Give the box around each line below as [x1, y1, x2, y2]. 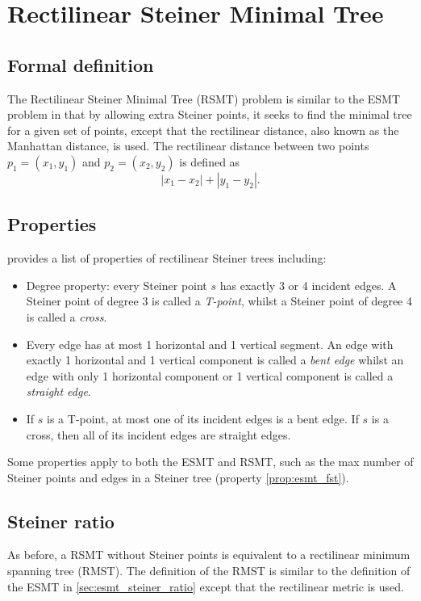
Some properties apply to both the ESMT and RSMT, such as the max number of [7, 453, 414, 470]
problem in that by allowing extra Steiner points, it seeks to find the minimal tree [7, 106, 412, 123]
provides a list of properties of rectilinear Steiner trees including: [7, 250, 327, 267]
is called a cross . [26, 308, 107, 325]
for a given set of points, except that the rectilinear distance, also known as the [7, 121, 399, 138]
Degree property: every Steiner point [26, 276, 207, 293]
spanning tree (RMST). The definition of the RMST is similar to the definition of [7, 562, 411, 579]
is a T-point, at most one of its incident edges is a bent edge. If [47, 410, 359, 427]
